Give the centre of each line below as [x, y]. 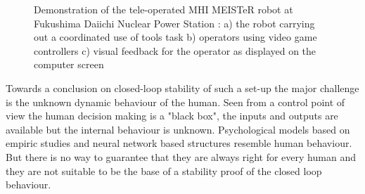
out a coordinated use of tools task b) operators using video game [175, 37]
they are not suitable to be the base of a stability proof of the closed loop [164, 170]
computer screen [69, 64]
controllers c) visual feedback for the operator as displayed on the [175, 50]
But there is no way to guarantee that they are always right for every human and [181, 156]
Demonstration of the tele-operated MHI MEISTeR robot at [164, 9]
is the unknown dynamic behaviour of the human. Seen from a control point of [175, 102]
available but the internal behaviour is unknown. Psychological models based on [178, 129]
